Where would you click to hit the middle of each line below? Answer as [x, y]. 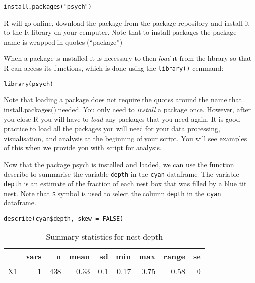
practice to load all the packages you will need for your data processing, [112, 128]
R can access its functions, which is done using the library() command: [114, 68]
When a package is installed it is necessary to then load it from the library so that [128, 58]
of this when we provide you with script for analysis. [83, 148]
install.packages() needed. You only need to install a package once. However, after [127, 109]
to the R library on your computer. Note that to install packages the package [120, 32]
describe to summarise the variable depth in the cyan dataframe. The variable [122, 174]
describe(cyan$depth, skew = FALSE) [64, 219]
